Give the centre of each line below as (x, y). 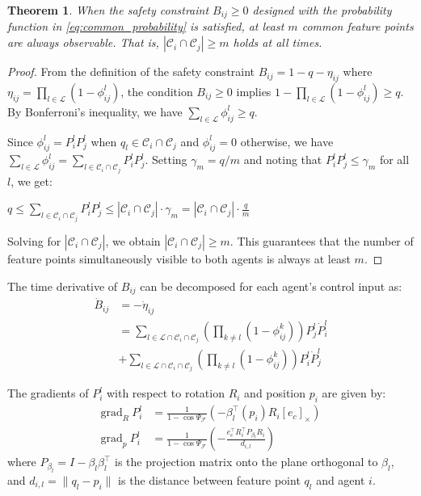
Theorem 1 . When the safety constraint (108, 10)
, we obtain (133, 240)
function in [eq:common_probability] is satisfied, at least (146, 26)
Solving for (34, 240)
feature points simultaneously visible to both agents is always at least (179, 258)
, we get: (32, 181)
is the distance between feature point (209, 479)
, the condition (157, 91)
